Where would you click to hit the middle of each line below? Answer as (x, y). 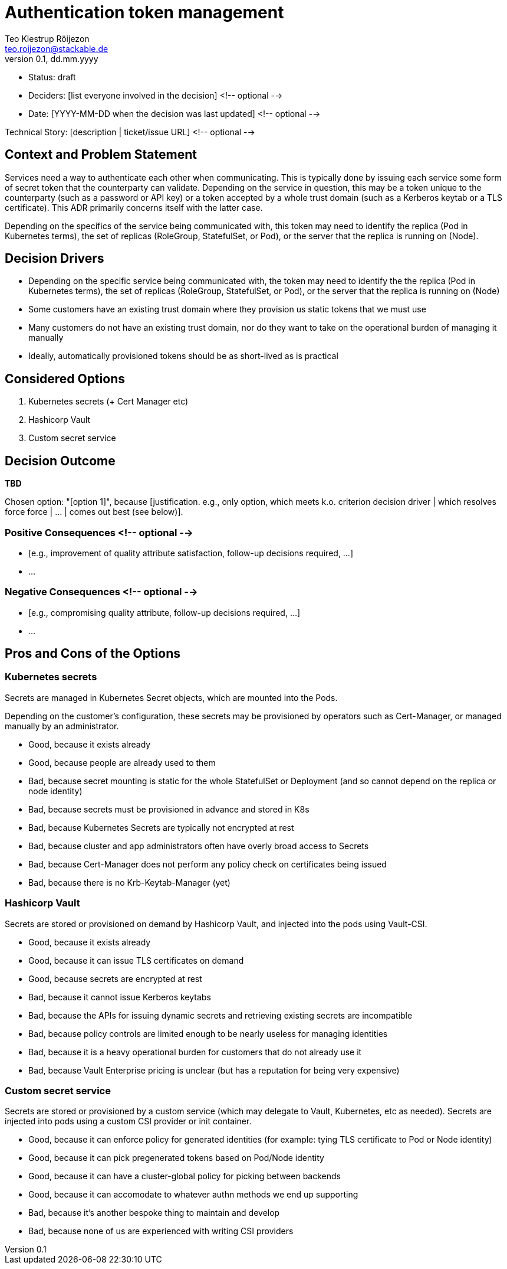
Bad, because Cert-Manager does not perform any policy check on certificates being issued (208, 864)
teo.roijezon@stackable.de (57, 48)
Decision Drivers (55, 259)
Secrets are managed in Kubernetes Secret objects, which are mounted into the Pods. (171, 697)
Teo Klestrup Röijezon (47, 38)
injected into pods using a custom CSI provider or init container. (128, 1121)
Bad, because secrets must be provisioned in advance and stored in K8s (169, 809)
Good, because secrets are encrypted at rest (115, 978)
